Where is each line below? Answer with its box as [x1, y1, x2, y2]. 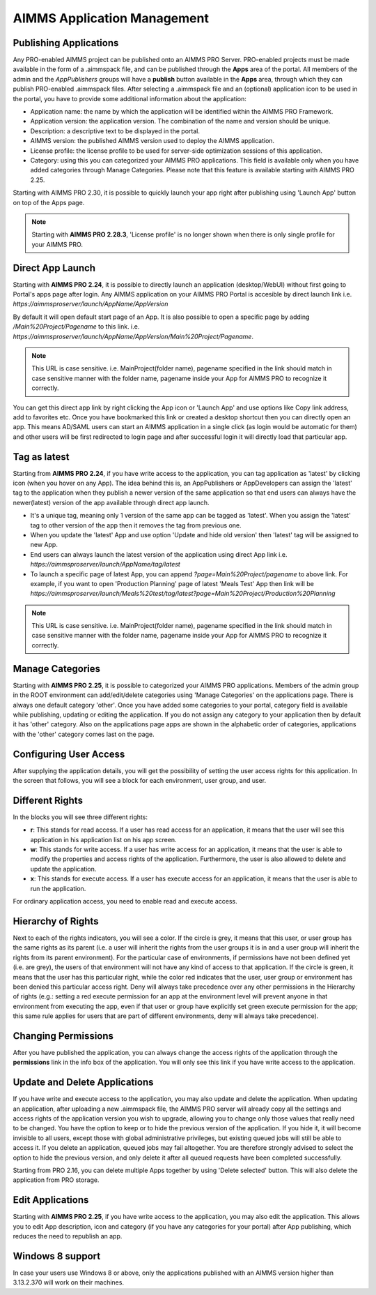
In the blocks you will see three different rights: [13, 813, 148, 821]
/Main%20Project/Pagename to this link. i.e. [13, 322, 140, 331]
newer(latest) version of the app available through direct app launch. [13, 498, 210, 507]
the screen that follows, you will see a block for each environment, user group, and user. [13, 777, 267, 784]
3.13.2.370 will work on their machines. [13, 1278, 125, 1287]
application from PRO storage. [13, 1176, 100, 1184]
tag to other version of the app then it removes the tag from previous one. [30, 521, 242, 530]
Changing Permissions [13, 1030, 114, 1042]
